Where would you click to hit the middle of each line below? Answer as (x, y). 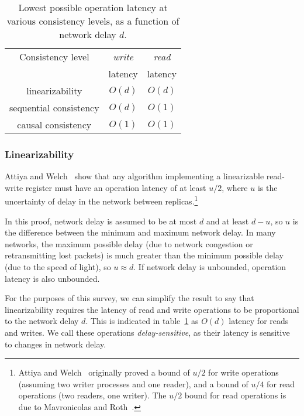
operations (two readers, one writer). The (92, 395)
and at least (227, 221)
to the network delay (42, 321)
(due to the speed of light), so (58, 267)
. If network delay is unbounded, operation (210, 267)
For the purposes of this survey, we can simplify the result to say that (129, 298)
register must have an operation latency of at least (116, 187)
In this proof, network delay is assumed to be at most (101, 221)
